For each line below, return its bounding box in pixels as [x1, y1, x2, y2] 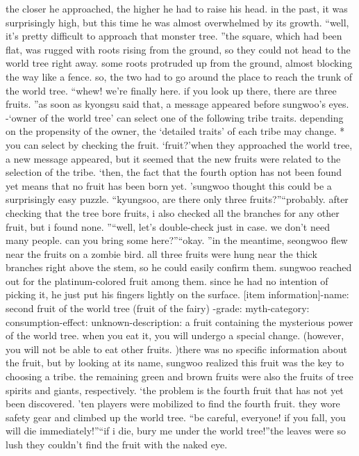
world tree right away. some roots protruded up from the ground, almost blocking [6, 56, 353, 70]
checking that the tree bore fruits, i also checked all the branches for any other [6, 205, 340, 220]
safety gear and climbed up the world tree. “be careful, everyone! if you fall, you [6, 409, 346, 424]
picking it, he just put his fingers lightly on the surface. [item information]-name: [6, 287, 349, 302]
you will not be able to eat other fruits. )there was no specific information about [6, 341, 347, 356]
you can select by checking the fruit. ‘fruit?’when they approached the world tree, [6, 137, 353, 152]
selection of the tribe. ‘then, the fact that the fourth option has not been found [6, 165, 342, 179]
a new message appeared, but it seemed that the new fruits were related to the [6, 151, 341, 165]
